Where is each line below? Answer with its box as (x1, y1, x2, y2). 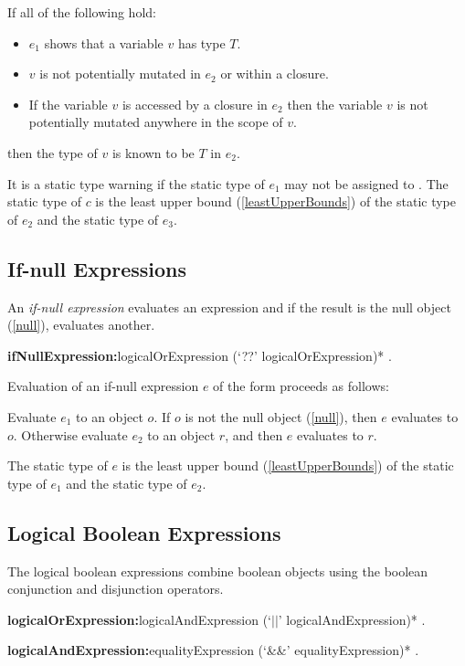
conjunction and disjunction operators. (7, 579, 224, 598)
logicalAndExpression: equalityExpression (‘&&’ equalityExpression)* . (7, 640, 419, 660)
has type (177, 33, 226, 52)
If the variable (28, 94, 108, 113)
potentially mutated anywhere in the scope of (28, 112, 283, 132)
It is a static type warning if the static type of (7, 174, 265, 193)
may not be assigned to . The (284, 174, 449, 193)
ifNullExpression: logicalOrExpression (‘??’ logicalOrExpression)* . (7, 345, 392, 365)
